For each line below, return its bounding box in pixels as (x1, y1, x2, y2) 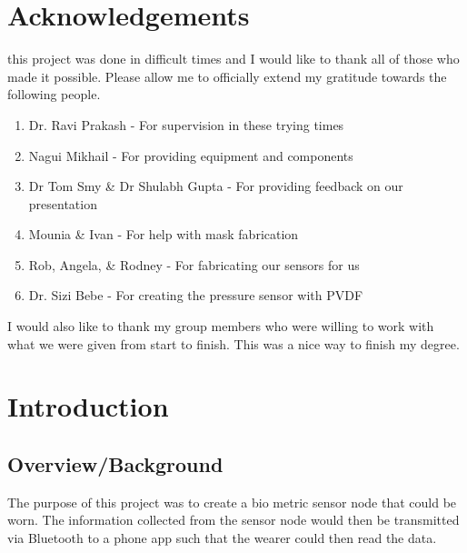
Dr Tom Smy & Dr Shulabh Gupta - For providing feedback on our (28, 176, 403, 196)
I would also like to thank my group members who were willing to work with (7, 317, 434, 336)
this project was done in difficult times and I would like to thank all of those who (7, 49, 460, 68)
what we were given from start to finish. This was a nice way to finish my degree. (7, 334, 460, 353)
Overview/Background (7, 450, 224, 478)
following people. (7, 85, 101, 104)
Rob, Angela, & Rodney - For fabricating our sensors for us (28, 255, 360, 274)
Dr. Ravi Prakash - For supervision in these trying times (28, 115, 344, 134)
